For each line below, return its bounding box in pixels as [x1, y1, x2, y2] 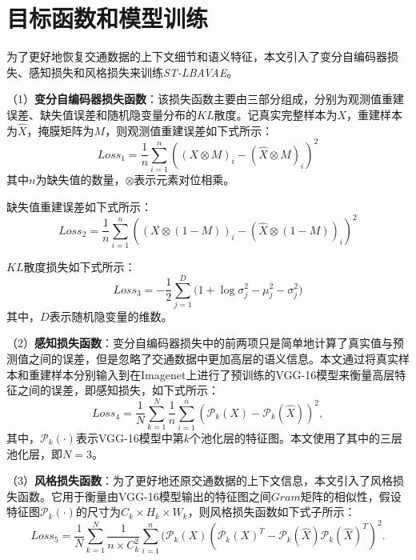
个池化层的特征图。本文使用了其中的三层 [190, 429, 402, 446]
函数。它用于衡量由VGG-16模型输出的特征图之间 [17, 487, 271, 504]
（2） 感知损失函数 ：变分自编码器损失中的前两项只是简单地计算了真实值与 [6, 334, 393, 351]
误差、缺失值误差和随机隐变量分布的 [6, 106, 197, 122]
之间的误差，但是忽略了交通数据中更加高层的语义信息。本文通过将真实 [28, 350, 398, 367]
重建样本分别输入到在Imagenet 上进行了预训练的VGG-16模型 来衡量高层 [28, 366, 395, 382]
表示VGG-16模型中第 [75, 429, 184, 446]
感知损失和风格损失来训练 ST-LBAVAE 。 [28, 63, 238, 80]
